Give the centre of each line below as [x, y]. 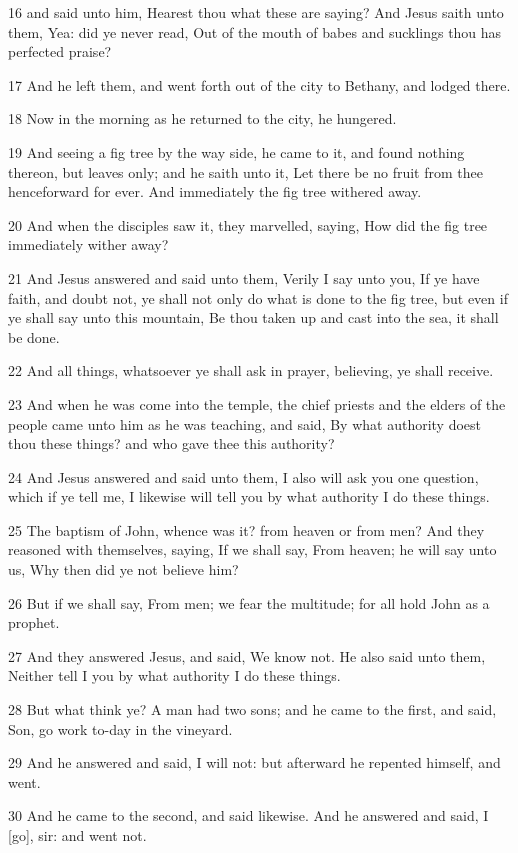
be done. [34, 336]
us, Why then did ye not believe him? [123, 569]
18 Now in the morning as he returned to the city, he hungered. [202, 118]
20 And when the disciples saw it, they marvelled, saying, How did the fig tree [248, 224]
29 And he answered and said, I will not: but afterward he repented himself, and [254, 762]
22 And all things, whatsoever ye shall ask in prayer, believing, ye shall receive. [251, 370]
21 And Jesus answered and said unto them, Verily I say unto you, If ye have [244, 277]
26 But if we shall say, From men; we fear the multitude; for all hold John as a [249, 602]
